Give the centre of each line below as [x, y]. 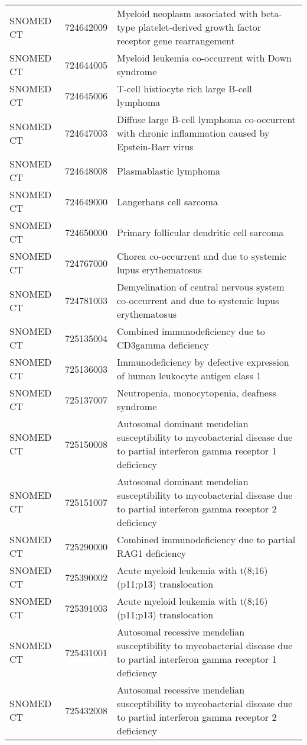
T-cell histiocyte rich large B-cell [184, 88]
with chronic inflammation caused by [193, 133]
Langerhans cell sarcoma [167, 201]
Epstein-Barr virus [155, 146]
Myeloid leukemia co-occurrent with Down [204, 58]
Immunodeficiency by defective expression [203, 362]
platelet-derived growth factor [200, 27]
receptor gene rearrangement [176, 41]
